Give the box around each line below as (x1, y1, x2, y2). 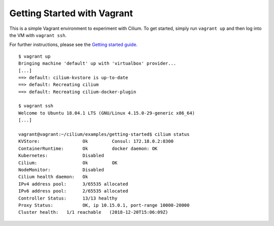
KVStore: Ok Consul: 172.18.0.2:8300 (18, 138, 174, 144)
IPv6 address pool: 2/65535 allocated (18, 188, 128, 194)
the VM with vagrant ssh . (9, 32, 67, 38)
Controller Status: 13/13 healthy (18, 195, 118, 201)
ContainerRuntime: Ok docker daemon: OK (18, 145, 158, 152)
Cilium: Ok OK (18, 160, 118, 166)
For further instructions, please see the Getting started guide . (9, 42, 138, 48)
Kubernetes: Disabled (18, 153, 104, 159)
